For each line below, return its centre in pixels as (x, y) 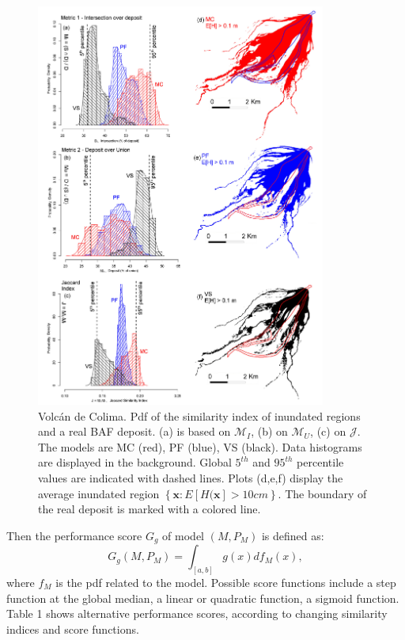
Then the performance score (74, 535)
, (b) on (269, 431)
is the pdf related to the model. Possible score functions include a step (226, 583)
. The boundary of (322, 493)
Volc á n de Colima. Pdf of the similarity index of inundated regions (199, 415)
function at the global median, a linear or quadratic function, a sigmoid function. (203, 598)
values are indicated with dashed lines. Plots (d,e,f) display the (191, 477)
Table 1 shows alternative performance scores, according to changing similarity (197, 613)
